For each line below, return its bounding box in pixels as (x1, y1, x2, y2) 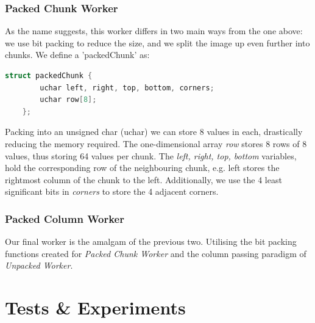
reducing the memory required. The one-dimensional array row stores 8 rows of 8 (5, 137, 307, 150)
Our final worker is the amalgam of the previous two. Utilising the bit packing (5, 235, 297, 248)
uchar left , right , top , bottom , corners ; (40, 83, 214, 92)
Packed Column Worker (5, 211, 124, 226)
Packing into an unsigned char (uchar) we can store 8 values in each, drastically (5, 125, 303, 138)
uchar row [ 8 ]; (40, 95, 97, 104)
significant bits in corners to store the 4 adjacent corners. (5, 185, 219, 198)
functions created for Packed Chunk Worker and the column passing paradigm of (5, 247, 306, 259)
